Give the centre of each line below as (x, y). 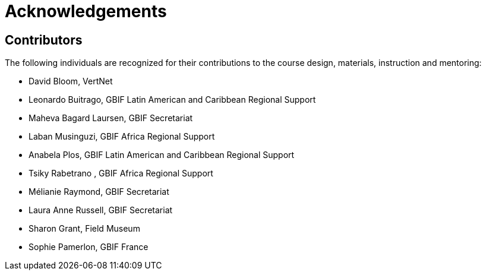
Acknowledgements (86, 11)
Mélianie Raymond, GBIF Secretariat (99, 192)
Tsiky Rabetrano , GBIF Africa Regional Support (121, 173)
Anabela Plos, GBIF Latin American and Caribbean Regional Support (162, 155)
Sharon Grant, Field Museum (84, 229)
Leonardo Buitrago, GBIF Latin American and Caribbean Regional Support (172, 100)
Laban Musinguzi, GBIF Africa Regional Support (122, 137)
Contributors (44, 40)
